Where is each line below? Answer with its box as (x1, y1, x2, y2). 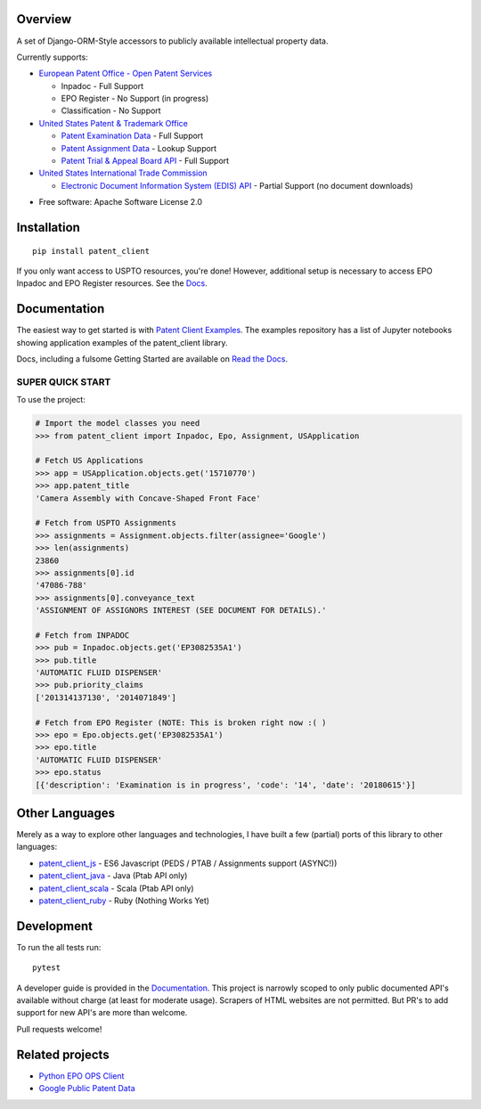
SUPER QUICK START (16, 375, 111, 387)
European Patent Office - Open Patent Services (38, 68, 213, 79)
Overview (16, 12, 72, 27)
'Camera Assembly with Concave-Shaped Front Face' (35, 493, 262, 503)
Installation (16, 220, 80, 235)
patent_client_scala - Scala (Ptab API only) (38, 883, 195, 893)
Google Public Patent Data (38, 1083, 135, 1094)
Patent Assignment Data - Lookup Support (61, 143, 217, 153)
